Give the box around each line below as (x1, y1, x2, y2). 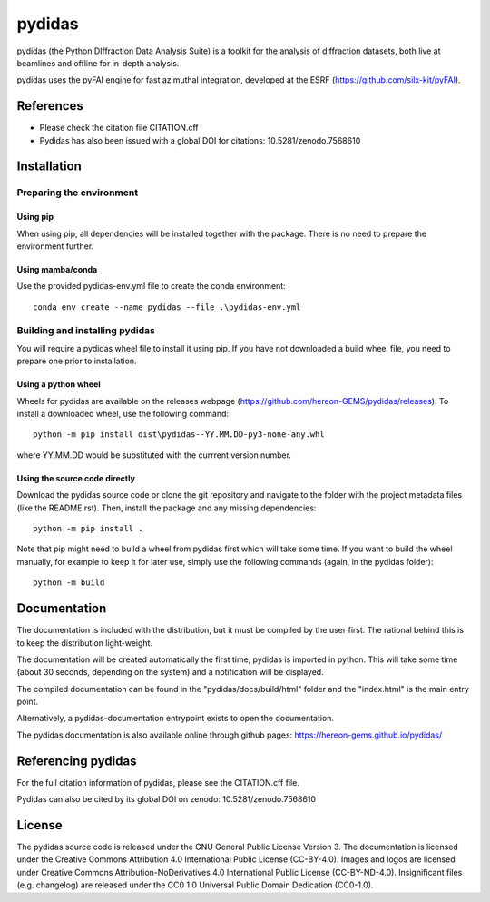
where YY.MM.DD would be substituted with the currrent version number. (16, 450, 292, 461)
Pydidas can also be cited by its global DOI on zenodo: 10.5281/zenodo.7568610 (16, 794, 317, 805)
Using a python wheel (16, 379, 102, 390)
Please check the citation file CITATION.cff (39, 123, 199, 134)
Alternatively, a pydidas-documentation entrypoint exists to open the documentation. (16, 713, 335, 724)
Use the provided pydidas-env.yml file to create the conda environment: (16, 281, 286, 292)
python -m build (33, 578, 105, 588)
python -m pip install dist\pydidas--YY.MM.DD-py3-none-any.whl (33, 430, 326, 440)
